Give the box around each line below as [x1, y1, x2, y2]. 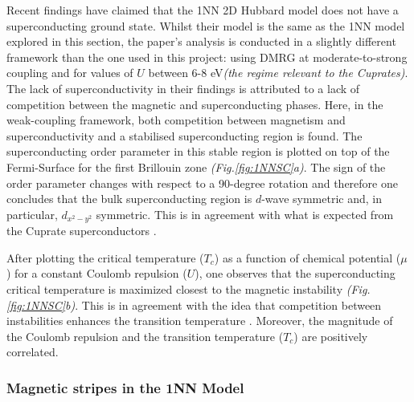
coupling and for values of [6, 64, 133, 81]
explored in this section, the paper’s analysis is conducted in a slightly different [6, 33, 396, 50]
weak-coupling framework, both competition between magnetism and [6, 112, 346, 128]
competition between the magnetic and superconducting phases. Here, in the [6, 95, 383, 112]
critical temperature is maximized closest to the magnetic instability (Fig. [6, 280, 371, 297]
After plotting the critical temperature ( [6, 249, 204, 266]
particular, [6, 205, 58, 222]
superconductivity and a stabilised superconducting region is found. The [6, 127, 363, 144]
